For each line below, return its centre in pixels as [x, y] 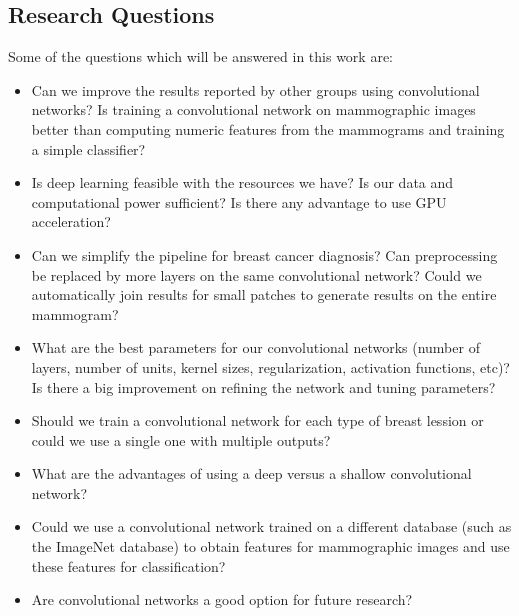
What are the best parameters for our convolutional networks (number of [255, 347]
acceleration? [71, 221]
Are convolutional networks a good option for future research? [222, 599]
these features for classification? [128, 565]
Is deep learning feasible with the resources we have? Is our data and [242, 182]
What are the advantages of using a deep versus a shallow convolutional [251, 473]
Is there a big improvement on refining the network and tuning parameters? [263, 386]
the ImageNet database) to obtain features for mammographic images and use [270, 546]
